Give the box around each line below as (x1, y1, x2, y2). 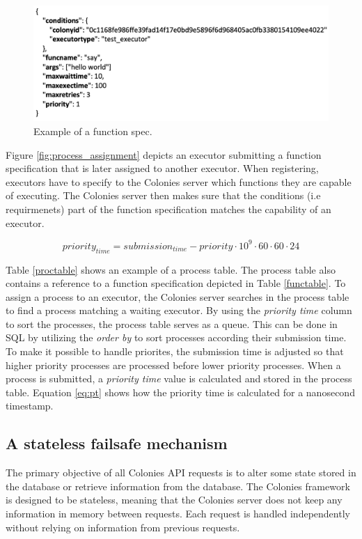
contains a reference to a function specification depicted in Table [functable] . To (6, 276, 346, 290)
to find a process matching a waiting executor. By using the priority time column (6, 303, 352, 318)
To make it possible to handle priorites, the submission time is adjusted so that (6, 344, 344, 359)
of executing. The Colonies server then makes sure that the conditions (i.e (6, 188, 321, 203)
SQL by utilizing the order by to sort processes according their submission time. (6, 330, 347, 345)
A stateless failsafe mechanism (6, 432, 228, 454)
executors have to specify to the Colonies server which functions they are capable (6, 174, 352, 189)
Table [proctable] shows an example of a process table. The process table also (6, 262, 336, 276)
